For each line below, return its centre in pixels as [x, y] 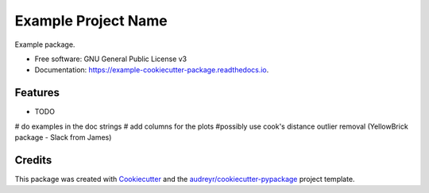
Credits [33, 160]
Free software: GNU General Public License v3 [111, 59]
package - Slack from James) [63, 137]
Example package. [45, 44]
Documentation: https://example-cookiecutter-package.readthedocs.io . [152, 70]
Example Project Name [91, 21]
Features [37, 93]
